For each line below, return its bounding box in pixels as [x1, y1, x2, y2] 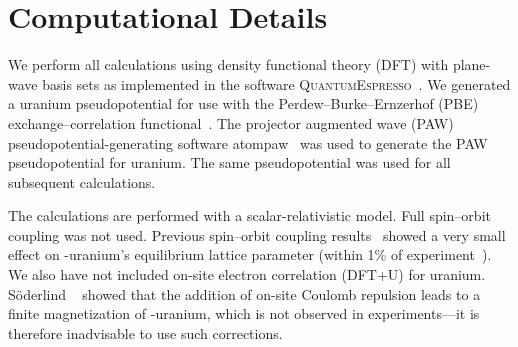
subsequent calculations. [8, 171, 156, 192]
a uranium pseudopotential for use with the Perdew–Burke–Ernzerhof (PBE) [8, 93, 479, 114]
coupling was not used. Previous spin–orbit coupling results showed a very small [8, 224, 506, 245]
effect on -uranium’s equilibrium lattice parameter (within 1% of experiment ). [8, 244, 492, 265]
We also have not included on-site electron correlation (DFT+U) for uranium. [8, 264, 486, 285]
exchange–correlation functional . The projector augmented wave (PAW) [8, 112, 454, 133]
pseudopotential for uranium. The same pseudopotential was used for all [8, 152, 451, 173]
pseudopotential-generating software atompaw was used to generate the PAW [8, 132, 488, 153]
